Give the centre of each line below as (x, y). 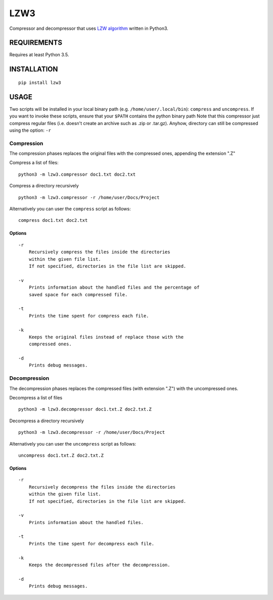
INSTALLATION (34, 69)
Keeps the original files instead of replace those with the (106, 337)
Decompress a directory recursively (47, 421)
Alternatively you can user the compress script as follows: (70, 209)
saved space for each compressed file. (78, 294)
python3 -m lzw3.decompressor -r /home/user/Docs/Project (92, 432)
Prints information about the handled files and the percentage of (114, 288)
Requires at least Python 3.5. (39, 55)
